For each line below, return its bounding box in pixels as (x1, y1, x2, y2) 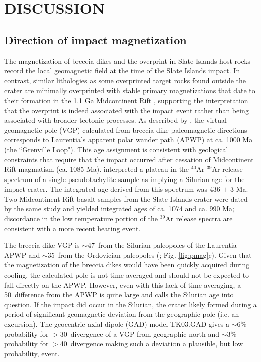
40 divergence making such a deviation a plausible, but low (60, 338, 243, 349)
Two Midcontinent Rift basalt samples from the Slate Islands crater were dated (4, 193, 248, 204)
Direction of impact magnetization (4, 32, 187, 47)
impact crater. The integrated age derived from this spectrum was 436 (4, 184, 220, 194)
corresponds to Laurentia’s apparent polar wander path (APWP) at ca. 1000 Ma (4, 134, 253, 145)
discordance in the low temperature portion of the (4, 213, 158, 224)
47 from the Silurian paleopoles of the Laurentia (88, 240, 237, 250)
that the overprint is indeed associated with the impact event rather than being (4, 105, 249, 115)
